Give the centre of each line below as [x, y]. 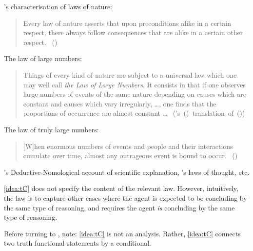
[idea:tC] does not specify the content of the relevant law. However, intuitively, [121, 188]
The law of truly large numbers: [51, 129]
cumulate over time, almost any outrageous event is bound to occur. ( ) [130, 156]
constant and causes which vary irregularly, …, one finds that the [120, 103]
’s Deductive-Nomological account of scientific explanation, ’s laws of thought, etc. [127, 172]
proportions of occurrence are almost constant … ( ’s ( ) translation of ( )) [134, 113]
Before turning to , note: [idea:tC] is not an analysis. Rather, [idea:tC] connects [122, 233]
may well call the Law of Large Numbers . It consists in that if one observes [135, 84]
